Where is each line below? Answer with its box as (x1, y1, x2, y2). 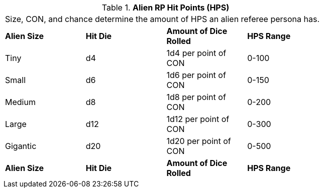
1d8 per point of (166, 92, 226, 102)
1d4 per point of (166, 48, 227, 58)
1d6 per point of (166, 70, 226, 80)
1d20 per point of (166, 136, 231, 146)
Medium (5, 97, 36, 107)
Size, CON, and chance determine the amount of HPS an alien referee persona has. (5, 14, 319, 24)
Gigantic (5, 141, 37, 151)
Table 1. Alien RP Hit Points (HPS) (101, 2, 230, 12)
